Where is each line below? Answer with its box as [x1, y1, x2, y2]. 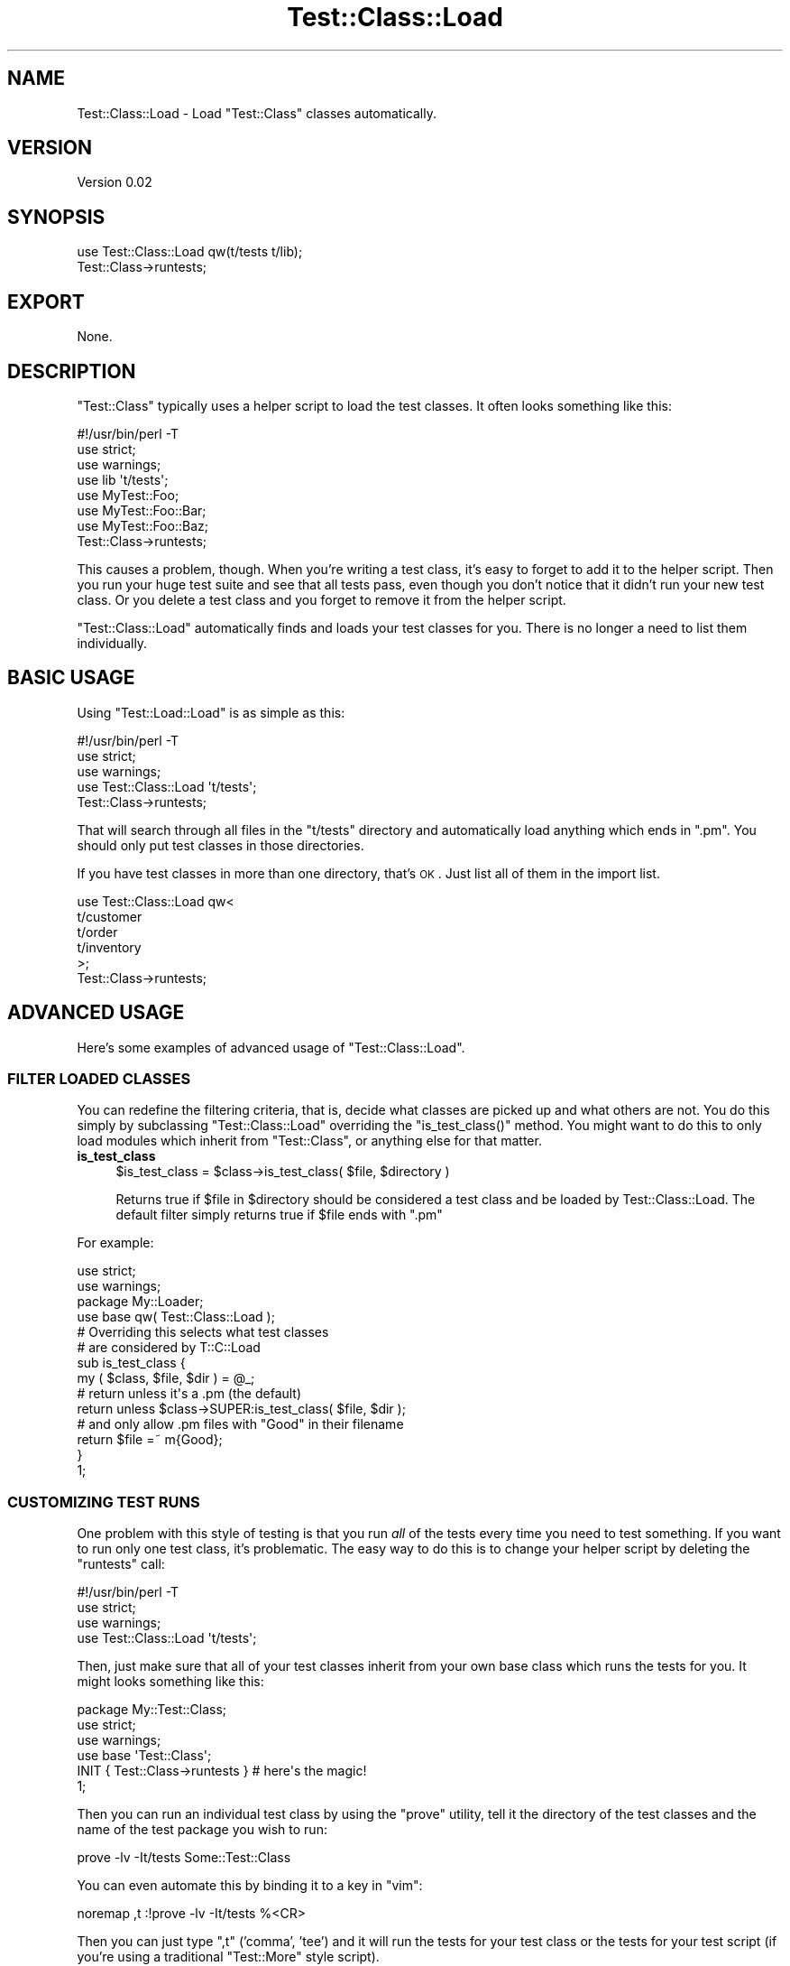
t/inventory [77, 939, 142, 955]
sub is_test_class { [77, 1355, 186, 1371]
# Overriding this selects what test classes [77, 1324, 329, 1340]
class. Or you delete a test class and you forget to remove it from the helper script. [77, 591, 566, 607]
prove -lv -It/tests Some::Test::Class [77, 1850, 291, 1866]
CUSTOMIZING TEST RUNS [7, 1492, 200, 1511]
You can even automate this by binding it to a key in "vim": [77, 1878, 423, 1894]
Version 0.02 [77, 174, 152, 190]
